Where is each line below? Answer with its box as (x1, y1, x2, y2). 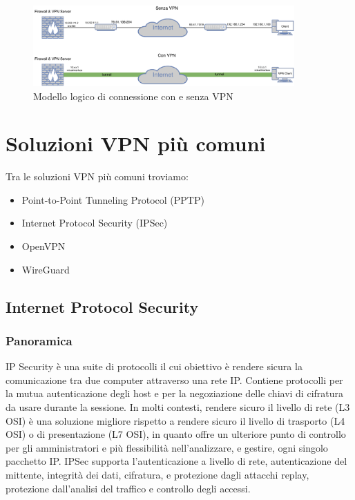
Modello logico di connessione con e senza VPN (33, 88, 233, 103)
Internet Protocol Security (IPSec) (21, 215, 168, 230)
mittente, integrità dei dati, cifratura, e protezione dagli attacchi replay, (6, 468, 309, 482)
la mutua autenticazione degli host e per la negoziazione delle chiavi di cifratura (6, 386, 344, 401)
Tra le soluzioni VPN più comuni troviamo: (6, 169, 189, 184)
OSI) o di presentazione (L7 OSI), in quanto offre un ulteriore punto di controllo (6, 427, 346, 441)
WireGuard (21, 262, 70, 276)
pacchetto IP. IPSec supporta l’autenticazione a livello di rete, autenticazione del (6, 454, 347, 468)
